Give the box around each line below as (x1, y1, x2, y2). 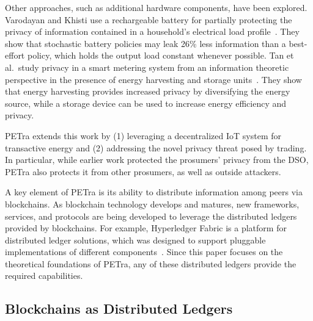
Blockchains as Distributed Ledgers (5, 299, 233, 318)
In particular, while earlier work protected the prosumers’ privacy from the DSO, (5, 153, 309, 166)
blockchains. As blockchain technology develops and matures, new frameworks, (5, 197, 300, 210)
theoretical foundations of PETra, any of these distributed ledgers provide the (5, 257, 296, 270)
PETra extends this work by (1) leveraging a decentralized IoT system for (5, 129, 281, 142)
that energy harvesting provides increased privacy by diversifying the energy (5, 85, 290, 98)
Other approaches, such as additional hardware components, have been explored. (5, 1, 307, 13)
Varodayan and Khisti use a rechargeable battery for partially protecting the (5, 13, 292, 26)
